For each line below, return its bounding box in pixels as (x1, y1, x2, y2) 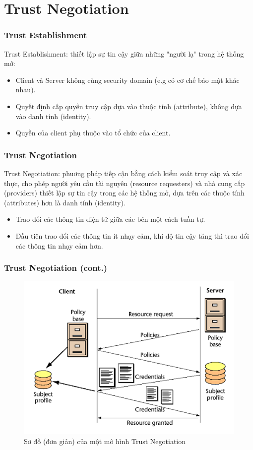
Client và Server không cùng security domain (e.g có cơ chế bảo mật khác (15, 74, 240, 85)
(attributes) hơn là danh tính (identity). (4, 197, 126, 207)
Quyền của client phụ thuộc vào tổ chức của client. (15, 128, 171, 138)
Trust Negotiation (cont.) (4, 261, 108, 274)
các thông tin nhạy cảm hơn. (15, 240, 103, 251)
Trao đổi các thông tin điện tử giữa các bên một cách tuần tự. (15, 214, 205, 224)
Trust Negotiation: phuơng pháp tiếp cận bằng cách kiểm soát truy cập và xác (4, 168, 243, 178)
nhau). (15, 84, 36, 95)
